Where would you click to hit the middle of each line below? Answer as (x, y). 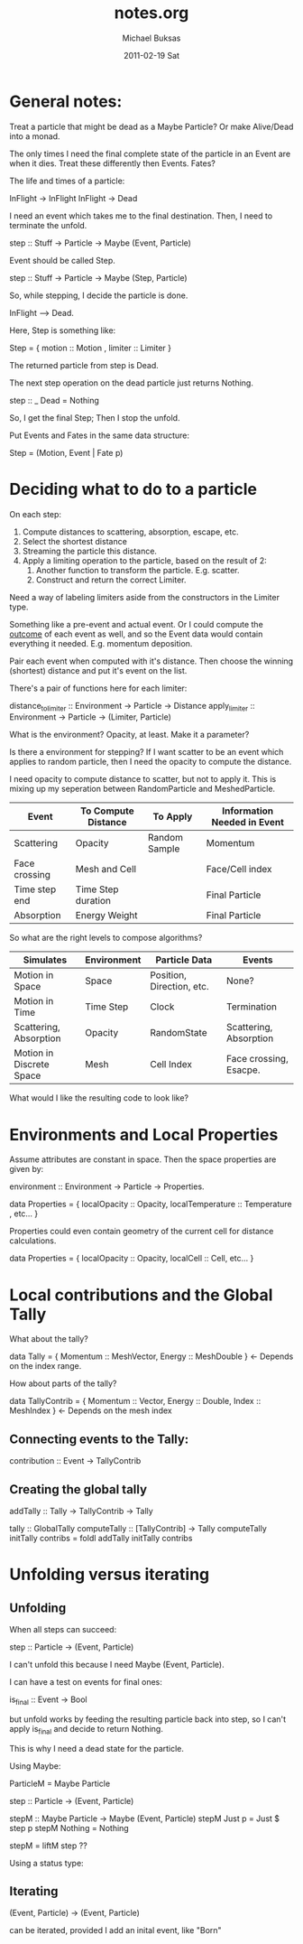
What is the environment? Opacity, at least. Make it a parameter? (129, 735)
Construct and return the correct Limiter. (111, 580)
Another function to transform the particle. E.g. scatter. (138, 570)
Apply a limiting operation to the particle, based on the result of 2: (145, 560)
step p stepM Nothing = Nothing (69, 1828)
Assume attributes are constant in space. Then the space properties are (143, 1159)
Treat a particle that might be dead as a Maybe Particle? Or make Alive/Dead (151, 126)
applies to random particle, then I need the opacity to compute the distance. (151, 762)
